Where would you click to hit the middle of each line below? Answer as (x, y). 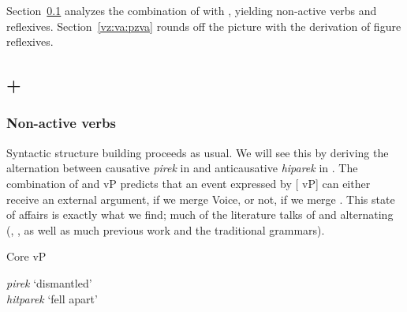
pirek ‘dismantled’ (49, 282)
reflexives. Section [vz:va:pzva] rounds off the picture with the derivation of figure (204, 26)
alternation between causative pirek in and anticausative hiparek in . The (182, 168)
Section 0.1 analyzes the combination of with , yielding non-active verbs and (192, 10)
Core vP (26, 256)
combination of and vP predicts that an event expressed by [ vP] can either (189, 183)
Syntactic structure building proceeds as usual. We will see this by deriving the (198, 152)
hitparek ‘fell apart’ (52, 298)
